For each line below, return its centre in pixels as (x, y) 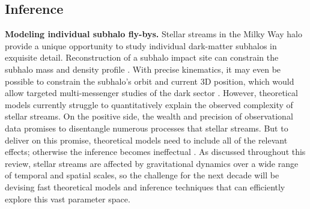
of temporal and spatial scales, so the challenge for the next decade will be (142, 175)
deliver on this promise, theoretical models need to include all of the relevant (146, 140)
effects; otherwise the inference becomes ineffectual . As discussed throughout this (155, 152)
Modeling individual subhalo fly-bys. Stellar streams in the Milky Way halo (153, 34)
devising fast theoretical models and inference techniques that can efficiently (145, 186)
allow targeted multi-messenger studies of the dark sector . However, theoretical (151, 93)
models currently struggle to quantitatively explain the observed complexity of (149, 104)
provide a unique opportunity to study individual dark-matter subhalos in (141, 45)
